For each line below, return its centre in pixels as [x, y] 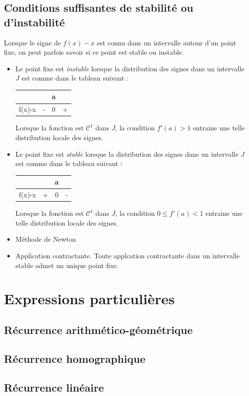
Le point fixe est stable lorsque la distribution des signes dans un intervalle [127, 154]
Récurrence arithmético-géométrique [98, 329]
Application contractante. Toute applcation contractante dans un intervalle [127, 255]
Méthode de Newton [46, 239]
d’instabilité [34, 22]
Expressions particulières [89, 299]
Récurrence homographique [75, 358]
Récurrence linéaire [54, 387]
